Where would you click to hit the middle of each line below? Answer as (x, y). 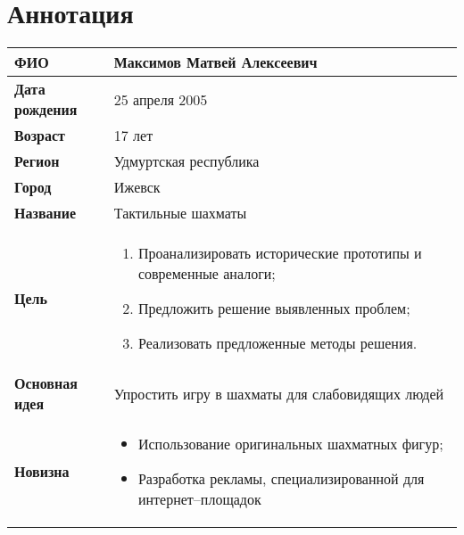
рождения (46, 110)
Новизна (42, 472)
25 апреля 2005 (161, 99)
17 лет (133, 136)
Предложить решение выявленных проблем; (274, 309)
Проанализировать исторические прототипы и (280, 253)
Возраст (40, 136)
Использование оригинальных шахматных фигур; (290, 444)
